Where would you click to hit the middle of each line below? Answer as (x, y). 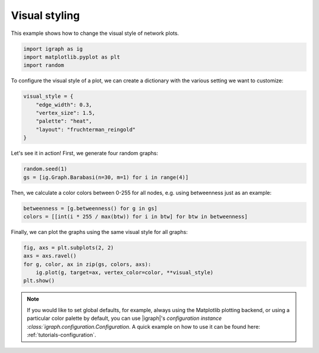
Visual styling (45, 15)
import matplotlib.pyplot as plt (72, 57)
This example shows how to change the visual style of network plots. (95, 33)
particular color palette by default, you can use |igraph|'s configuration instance (124, 318)
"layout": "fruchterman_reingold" (86, 129)
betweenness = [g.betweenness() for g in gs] (90, 208)
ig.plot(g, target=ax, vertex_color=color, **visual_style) (125, 273)
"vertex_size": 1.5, (66, 113)
